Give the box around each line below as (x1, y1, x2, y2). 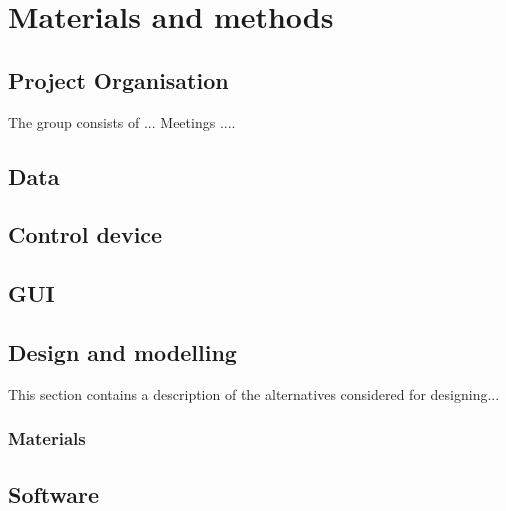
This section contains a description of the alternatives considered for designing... (8, 383, 500, 404)
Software (8, 478, 100, 509)
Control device (8, 219, 163, 250)
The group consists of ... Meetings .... (8, 111, 236, 132)
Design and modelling (8, 336, 237, 367)
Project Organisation (8, 64, 229, 95)
